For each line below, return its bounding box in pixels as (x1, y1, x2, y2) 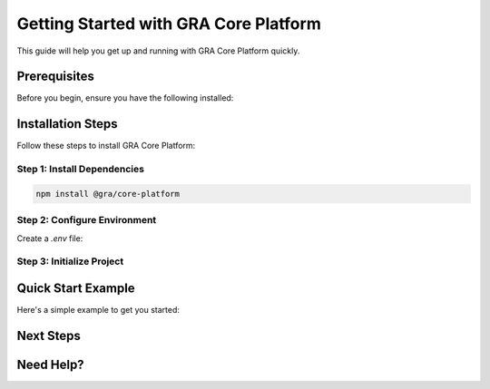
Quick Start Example (16, 281, 135, 297)
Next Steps (16, 327, 81, 344)
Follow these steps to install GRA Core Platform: (16, 141, 196, 151)
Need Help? (16, 356, 85, 372)
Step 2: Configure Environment (16, 214, 157, 227)
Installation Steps (16, 116, 118, 131)
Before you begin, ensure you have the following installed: (16, 92, 234, 103)
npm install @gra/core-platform (35, 189, 181, 199)
